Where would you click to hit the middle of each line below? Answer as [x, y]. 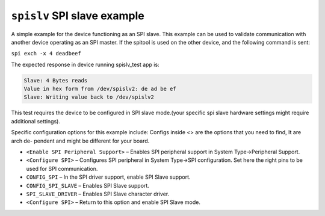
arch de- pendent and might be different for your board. [80, 141]
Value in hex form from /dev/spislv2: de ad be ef [100, 89]
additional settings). [36, 121]
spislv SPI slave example [78, 16]
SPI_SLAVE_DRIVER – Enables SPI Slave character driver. [98, 194]
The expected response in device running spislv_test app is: [85, 64]
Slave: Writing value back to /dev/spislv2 [89, 97]
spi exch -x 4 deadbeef [46, 54]
